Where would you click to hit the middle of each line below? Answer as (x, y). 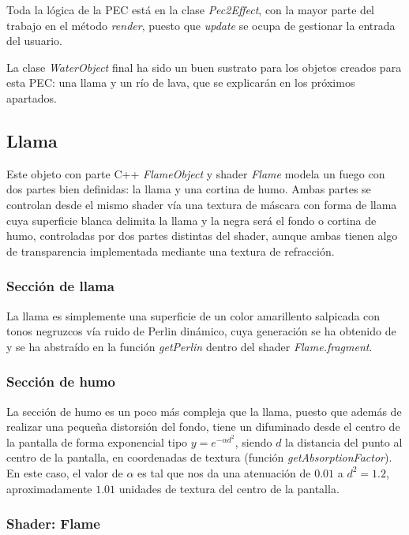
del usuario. (34, 41)
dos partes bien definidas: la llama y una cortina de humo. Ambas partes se (189, 189)
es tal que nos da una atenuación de (224, 472)
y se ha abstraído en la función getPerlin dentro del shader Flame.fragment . (189, 346)
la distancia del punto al (344, 441)
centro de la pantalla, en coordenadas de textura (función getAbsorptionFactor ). (199, 457)
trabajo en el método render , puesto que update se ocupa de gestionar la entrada (201, 25)
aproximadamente (49, 488)
